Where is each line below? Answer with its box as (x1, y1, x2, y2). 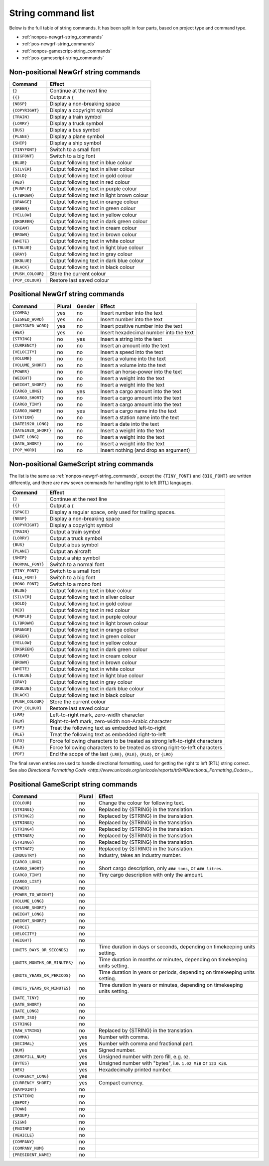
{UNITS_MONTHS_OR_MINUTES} (12, 960, 74, 965)
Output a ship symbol (49, 554, 100, 561)
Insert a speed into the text (100, 349, 164, 356)
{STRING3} (12, 820, 35, 825)
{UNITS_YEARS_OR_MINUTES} (12, 985, 71, 991)
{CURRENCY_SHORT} (12, 1080, 52, 1085)
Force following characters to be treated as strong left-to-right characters (49, 737, 223, 744)
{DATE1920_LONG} (12, 421, 49, 427)
